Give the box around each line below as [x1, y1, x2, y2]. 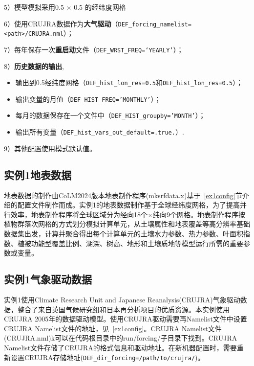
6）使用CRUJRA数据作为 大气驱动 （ [4, 18, 118, 28]
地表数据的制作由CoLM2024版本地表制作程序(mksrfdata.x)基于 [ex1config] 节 [4, 190, 242, 200]
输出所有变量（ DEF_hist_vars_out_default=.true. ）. [15, 127, 184, 137]
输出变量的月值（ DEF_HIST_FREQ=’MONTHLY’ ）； [15, 93, 161, 104]
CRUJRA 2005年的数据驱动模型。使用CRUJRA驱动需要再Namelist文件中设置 [4, 314, 247, 324]
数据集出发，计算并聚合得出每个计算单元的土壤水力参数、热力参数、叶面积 [4, 228, 243, 238]
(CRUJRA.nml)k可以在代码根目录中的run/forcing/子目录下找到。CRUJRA [4, 333, 237, 343]
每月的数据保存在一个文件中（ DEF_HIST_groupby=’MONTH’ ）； [15, 110, 206, 120]
